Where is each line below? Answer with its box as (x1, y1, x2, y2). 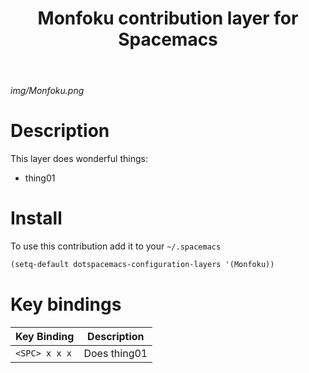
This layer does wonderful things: (10, 153, 148, 165)
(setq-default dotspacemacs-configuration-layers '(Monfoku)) (10, 260, 275, 270)
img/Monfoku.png (10, 85, 85, 97)
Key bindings (10, 293, 122, 316)
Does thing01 (83, 346, 148, 360)
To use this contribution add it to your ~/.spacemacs (10, 240, 222, 252)
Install (10, 207, 63, 230)
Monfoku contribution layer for (37, 7, 299, 30)
